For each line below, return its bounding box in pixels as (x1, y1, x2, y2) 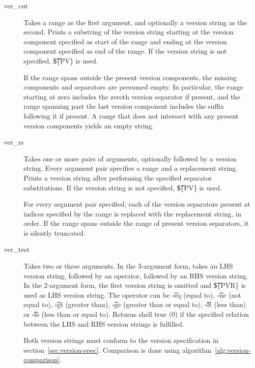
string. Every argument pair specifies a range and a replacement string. (24, 163, 238, 173)
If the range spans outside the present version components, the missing (24, 72, 237, 82)
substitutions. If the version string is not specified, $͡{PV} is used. (24, 182, 222, 192)
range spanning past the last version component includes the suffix (24, 101, 224, 111)
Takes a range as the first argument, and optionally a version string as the (24, 17, 247, 27)
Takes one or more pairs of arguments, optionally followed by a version (24, 153, 237, 163)
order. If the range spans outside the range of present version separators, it (24, 218, 249, 228)
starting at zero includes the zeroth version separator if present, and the (24, 91, 240, 101)
